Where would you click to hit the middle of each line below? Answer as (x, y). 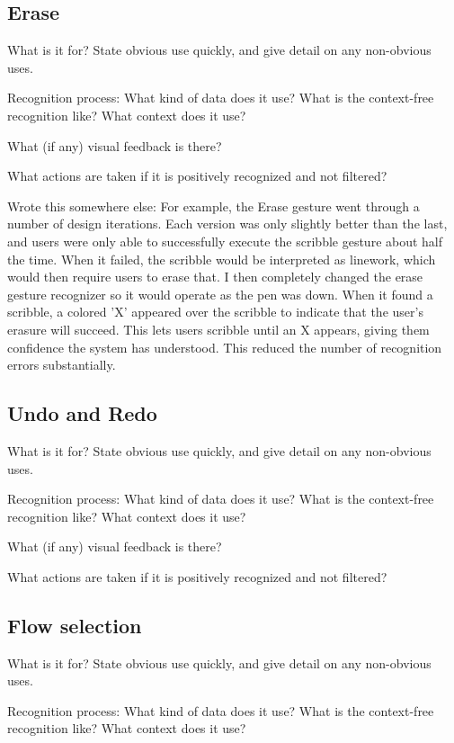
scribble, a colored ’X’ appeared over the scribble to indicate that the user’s (215, 312)
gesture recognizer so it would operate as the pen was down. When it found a (220, 294)
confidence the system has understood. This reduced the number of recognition (225, 347)
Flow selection (75, 625)
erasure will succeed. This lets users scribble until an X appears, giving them (218, 329)
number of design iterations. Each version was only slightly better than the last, (227, 224)
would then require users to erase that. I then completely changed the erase (215, 277)
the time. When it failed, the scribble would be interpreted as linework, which (222, 259)
